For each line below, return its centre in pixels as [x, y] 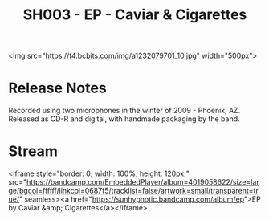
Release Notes [57, 88]
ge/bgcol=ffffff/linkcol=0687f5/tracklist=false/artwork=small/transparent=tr [133, 191]
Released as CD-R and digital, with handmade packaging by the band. [124, 119]
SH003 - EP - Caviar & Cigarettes [135, 15]
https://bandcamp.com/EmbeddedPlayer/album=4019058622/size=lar [143, 182]
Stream [33, 151]
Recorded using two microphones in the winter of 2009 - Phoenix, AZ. [124, 111]
